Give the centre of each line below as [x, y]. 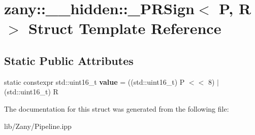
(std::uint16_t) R [31, 92]
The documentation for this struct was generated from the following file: [117, 108]
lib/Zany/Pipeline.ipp [38, 126]
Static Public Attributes [69, 60]
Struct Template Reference [125, 28]
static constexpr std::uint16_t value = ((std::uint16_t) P [94, 81]
